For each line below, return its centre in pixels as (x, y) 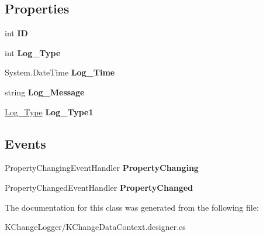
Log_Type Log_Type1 (49, 111)
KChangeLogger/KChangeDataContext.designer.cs (95, 227)
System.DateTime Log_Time (60, 72)
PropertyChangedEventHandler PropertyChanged (99, 187)
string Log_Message (45, 92)
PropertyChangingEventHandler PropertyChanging (102, 168)
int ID (16, 33)
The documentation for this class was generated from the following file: (132, 207)
